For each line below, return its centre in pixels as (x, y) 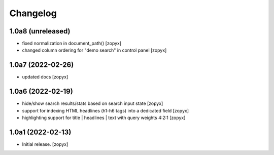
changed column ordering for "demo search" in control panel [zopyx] (94, 50)
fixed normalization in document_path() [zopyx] (72, 44)
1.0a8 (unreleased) (40, 31)
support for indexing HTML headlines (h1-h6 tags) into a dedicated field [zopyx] (106, 110)
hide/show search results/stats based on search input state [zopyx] (93, 103)
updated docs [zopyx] (45, 77)
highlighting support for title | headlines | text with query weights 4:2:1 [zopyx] (104, 118)
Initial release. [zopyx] (45, 144)
